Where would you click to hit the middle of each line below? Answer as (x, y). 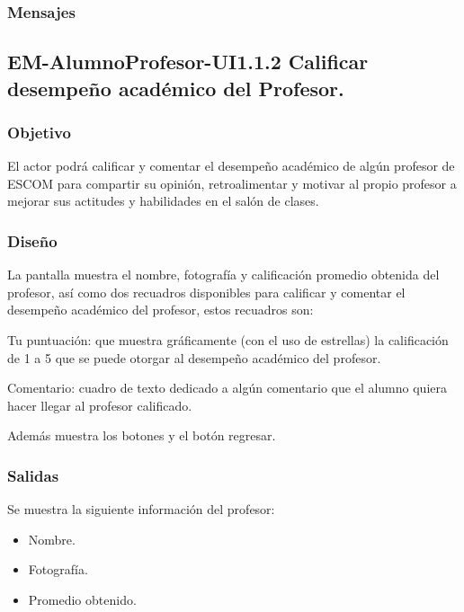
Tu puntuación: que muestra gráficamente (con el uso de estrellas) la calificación (228, 340)
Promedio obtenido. (82, 599)
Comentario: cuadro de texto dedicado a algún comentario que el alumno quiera (227, 388)
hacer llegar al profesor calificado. (100, 405)
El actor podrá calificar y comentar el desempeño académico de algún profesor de (231, 166)
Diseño (32, 240)
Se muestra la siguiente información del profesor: (141, 509)
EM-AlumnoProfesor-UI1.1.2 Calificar (188, 62)
